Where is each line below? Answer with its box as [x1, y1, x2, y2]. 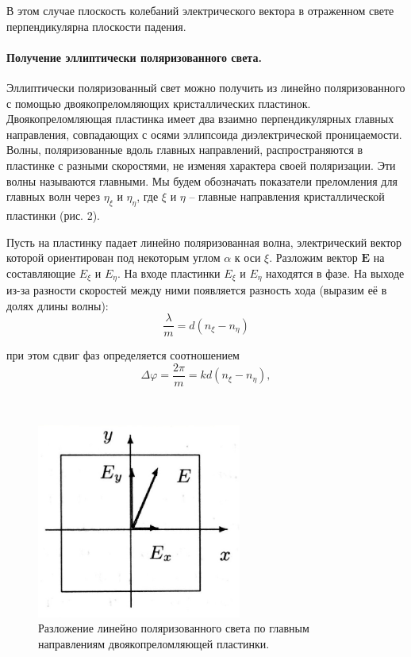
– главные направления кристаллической [189, 188, 385, 205]
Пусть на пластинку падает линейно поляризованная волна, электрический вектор [6, 233, 402, 250]
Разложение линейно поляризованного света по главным [38, 620, 309, 636]
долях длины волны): [6, 297, 109, 313]
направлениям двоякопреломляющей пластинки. [38, 635, 270, 651]
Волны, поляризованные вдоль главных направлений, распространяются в [6, 141, 363, 158]
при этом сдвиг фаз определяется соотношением [6, 347, 240, 363]
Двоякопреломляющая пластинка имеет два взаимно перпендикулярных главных [6, 110, 394, 127]
